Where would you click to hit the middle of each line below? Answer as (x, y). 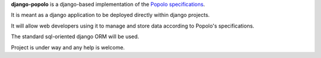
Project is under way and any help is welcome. (68, 47)
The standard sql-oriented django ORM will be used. (75, 37)
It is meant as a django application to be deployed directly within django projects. (111, 15)
